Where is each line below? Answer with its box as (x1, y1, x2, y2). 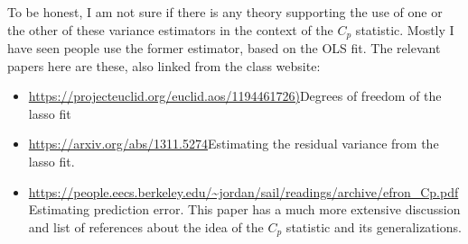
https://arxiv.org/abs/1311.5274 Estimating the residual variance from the (28, 134, 439, 153)
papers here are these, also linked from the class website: (7, 56, 321, 75)
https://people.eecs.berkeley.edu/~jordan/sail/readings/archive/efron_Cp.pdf (28, 182, 459, 201)
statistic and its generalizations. (285, 217, 462, 236)
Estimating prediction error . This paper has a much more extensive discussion (28, 200, 461, 219)
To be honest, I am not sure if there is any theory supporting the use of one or (7, 3, 443, 21)
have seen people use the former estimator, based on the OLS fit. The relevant (7, 39, 441, 58)
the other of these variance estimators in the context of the (7, 20, 333, 39)
